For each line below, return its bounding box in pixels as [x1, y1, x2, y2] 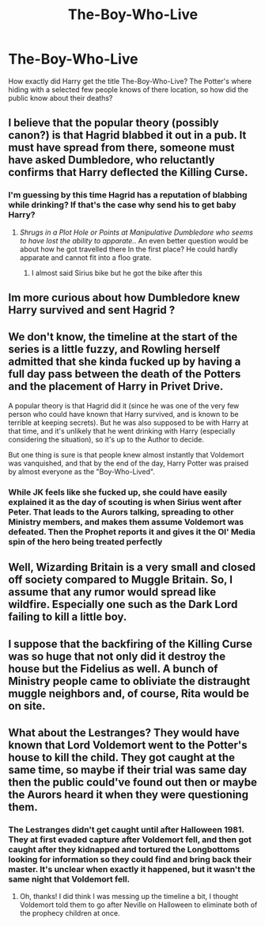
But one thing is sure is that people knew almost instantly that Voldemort [8, 450, 244, 459]
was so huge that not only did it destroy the [8, 649, 226, 663]
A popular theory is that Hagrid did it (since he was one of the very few [8, 400, 240, 410]
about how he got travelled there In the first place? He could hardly [19, 244, 238, 254]
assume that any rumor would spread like [8, 585, 216, 599]
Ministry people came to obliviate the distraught [8, 674, 251, 687]
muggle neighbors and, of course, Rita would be [8, 687, 250, 700]
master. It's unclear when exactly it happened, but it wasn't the [8, 863, 256, 874]
